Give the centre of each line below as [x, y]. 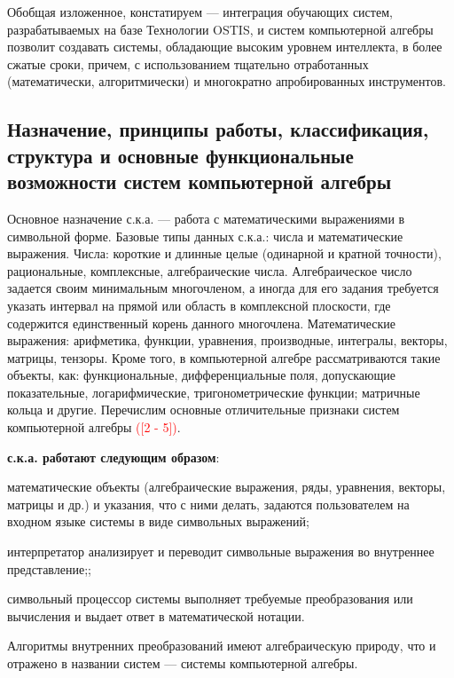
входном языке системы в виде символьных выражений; [158, 521]
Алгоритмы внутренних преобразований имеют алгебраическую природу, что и [222, 646]
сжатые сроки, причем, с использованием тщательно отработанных [188, 63]
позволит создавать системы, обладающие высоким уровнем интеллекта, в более [225, 47]
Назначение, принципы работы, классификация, [218, 129]
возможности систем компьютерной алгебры [200, 181]
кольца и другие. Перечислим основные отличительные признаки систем [204, 410]
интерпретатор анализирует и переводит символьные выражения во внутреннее [221, 552]
